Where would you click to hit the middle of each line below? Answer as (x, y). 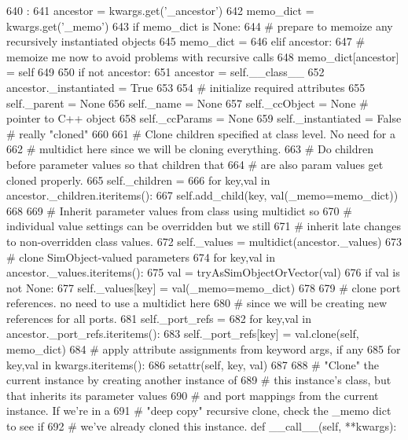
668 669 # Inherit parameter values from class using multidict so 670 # (179, 210)
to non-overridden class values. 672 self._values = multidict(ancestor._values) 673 (204, 241)
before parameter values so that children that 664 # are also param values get (195, 164)
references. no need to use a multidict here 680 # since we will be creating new (197, 303)
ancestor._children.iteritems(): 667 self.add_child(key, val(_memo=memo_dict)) (202, 195)
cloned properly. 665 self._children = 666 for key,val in (138, 180)
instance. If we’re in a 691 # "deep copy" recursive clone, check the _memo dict (199, 411)
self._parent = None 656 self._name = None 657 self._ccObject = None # (187, 103)
